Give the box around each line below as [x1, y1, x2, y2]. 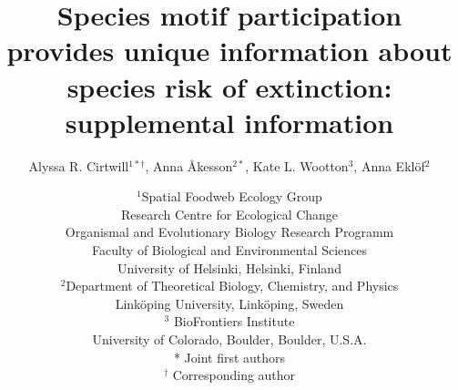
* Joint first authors [173, 347, 286, 366]
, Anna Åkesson [145, 156, 233, 175]
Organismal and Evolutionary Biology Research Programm [65, 222, 394, 241]
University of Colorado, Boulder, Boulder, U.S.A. [92, 330, 367, 349]
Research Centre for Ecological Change [120, 204, 339, 223]
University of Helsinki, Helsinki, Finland [117, 258, 341, 277]
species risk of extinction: [66, 67, 392, 105]
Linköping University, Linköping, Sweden [115, 293, 344, 313]
